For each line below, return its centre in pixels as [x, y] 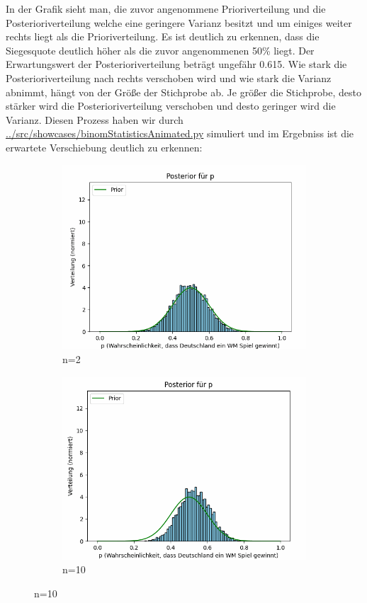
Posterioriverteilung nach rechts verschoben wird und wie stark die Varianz [169, 77]
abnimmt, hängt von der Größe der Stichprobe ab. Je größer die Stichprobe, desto [183, 92]
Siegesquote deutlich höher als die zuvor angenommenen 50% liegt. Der [160, 50]
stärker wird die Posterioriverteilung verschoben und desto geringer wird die [171, 106]
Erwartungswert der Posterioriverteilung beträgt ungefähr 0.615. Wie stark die [176, 64]
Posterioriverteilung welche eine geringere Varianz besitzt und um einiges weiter [179, 22]
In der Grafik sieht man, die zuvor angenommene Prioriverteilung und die [166, 8]
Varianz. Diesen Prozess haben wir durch [95, 119]
